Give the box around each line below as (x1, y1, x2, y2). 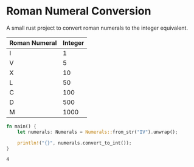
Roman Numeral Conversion (6, 4, 151, 18)
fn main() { (6, 123, 36, 129)
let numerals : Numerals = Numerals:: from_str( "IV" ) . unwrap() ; (17, 129, 178, 135)
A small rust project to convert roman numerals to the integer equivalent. (6, 24, 189, 31)
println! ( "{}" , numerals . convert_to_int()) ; (17, 140, 132, 146)
